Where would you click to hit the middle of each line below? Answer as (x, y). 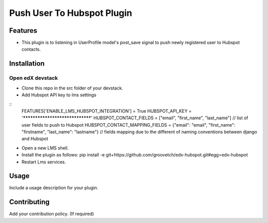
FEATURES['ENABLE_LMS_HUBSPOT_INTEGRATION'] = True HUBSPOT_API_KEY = (107, 111)
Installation (27, 64)
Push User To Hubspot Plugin (71, 13)
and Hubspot (35, 139)
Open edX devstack (33, 78)
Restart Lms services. (44, 162)
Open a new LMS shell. (45, 148)
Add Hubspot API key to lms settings (59, 95)
